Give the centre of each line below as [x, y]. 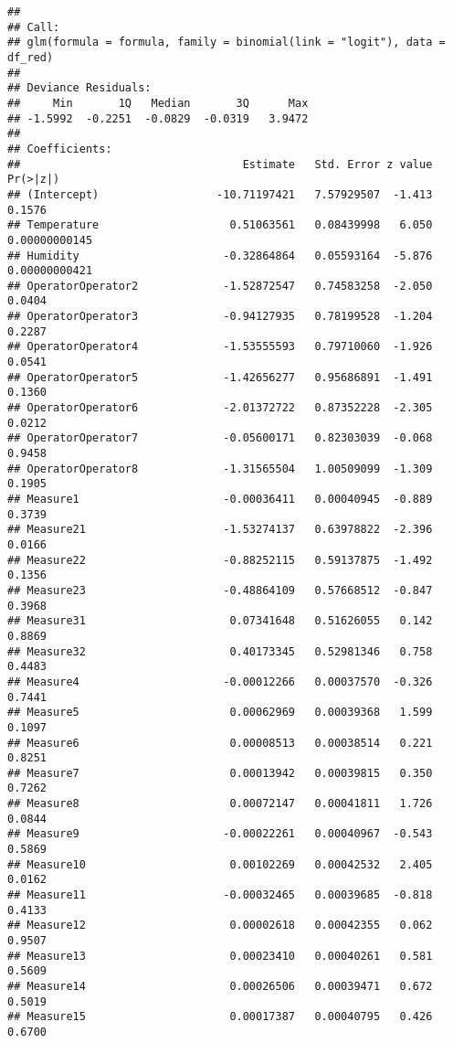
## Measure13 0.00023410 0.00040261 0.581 [220, 956]
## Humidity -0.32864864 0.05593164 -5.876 [220, 255]
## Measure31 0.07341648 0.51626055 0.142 [220, 621]
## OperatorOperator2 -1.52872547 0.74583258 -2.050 [220, 286]
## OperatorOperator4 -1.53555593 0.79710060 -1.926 [220, 347]
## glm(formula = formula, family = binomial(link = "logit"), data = [226, 43]
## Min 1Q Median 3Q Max [158, 103]
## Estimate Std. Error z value [220, 164]
